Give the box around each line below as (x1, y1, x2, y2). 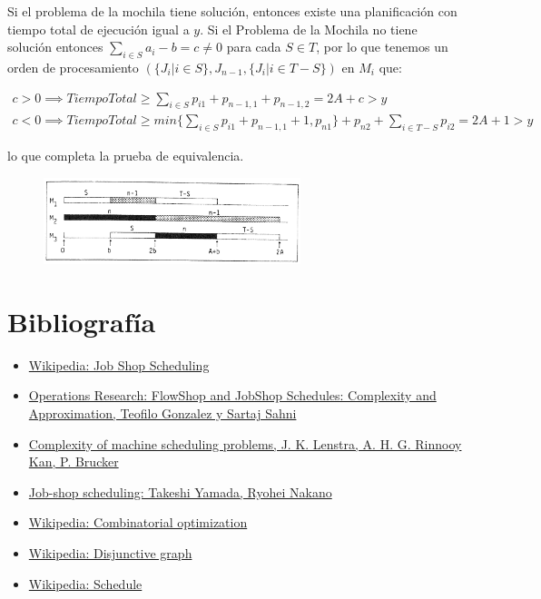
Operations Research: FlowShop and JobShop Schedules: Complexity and (28, 386, 437, 405)
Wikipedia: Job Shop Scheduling (28, 355, 210, 374)
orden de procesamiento (7, 57, 139, 76)
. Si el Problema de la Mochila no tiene (200, 19, 418, 38)
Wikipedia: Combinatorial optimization (28, 513, 248, 532)
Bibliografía (7, 302, 156, 339)
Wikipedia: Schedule (28, 574, 143, 593)
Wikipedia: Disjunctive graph (28, 544, 192, 563)
